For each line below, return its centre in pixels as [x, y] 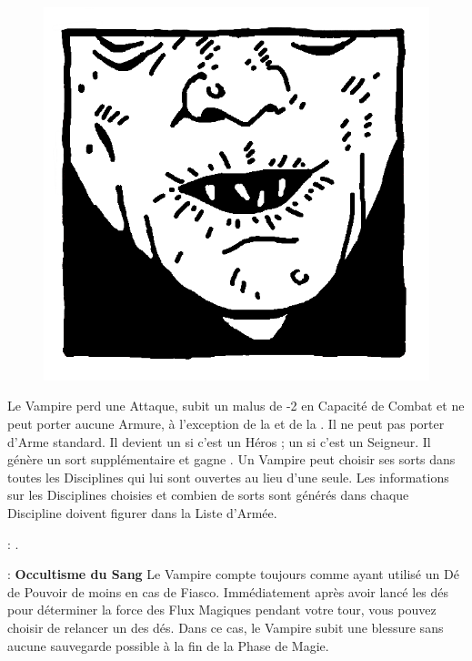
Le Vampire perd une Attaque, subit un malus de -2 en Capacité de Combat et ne [236, 406]
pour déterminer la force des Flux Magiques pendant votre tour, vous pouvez [222, 610]
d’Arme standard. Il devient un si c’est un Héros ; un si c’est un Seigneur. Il [219, 441]
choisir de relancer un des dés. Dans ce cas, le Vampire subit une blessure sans [226, 627]
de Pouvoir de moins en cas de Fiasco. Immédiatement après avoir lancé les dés [228, 591]
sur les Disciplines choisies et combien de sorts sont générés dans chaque [208, 495]
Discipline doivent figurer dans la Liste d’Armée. [142, 513]
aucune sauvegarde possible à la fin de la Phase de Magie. [168, 645]
